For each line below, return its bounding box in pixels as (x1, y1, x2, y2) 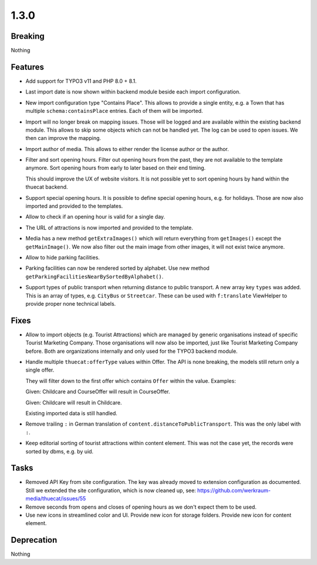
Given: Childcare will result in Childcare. (25, 399, 123, 406)
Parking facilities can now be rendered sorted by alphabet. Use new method (25, 265, 210, 272)
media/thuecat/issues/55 (25, 495, 86, 502)
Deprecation (11, 535, 58, 545)
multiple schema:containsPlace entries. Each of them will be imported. (25, 108, 203, 115)
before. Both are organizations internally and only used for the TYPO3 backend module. (25, 347, 238, 355)
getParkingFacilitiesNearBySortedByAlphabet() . (25, 273, 164, 280)
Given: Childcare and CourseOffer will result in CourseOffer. (25, 388, 170, 395)
